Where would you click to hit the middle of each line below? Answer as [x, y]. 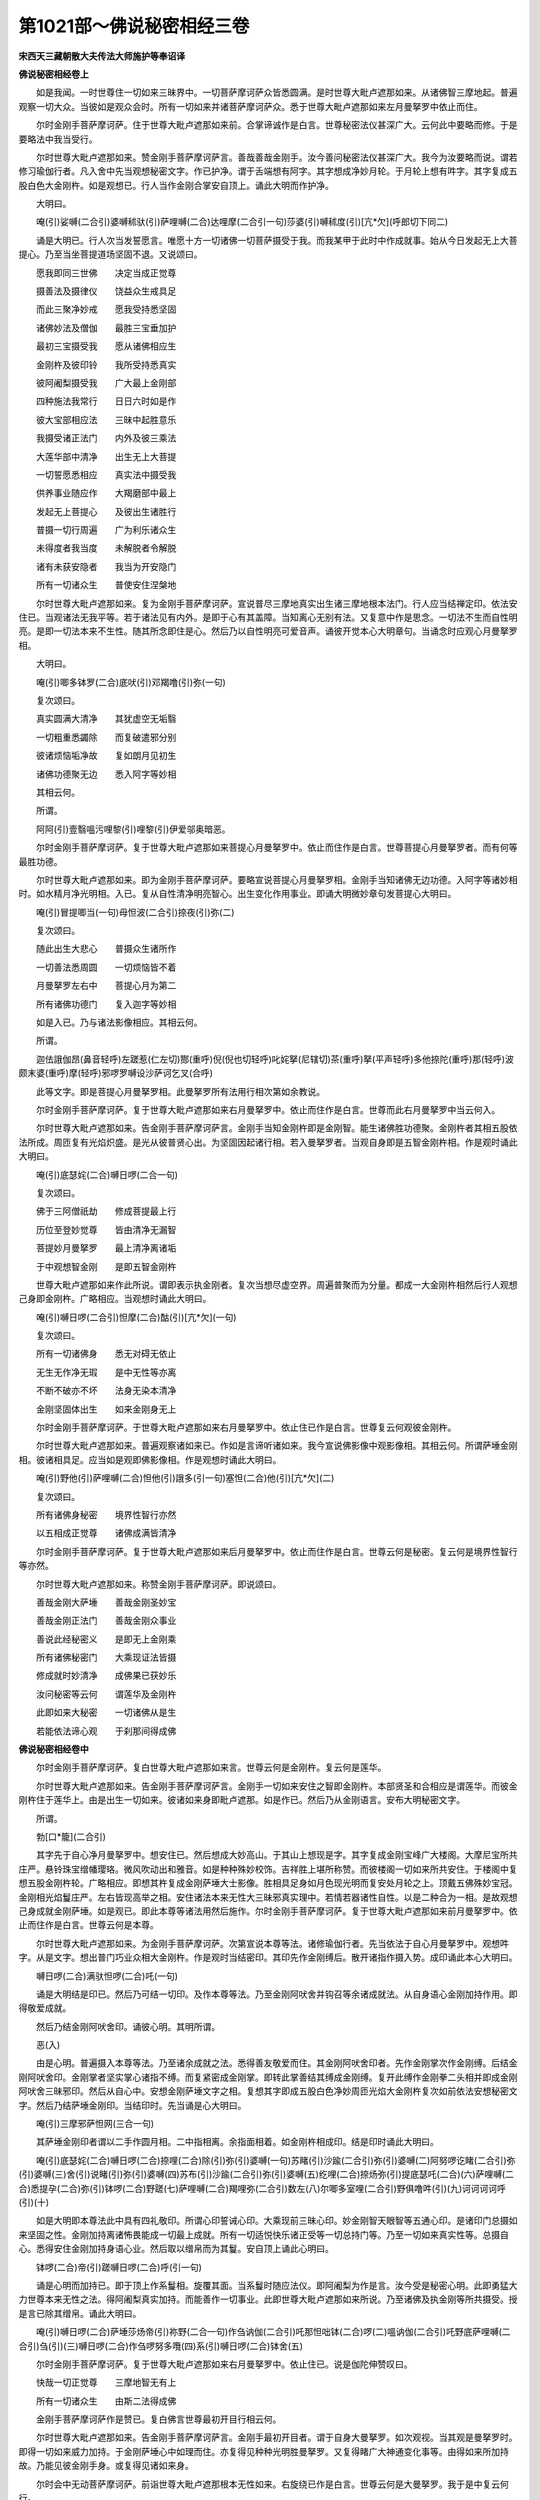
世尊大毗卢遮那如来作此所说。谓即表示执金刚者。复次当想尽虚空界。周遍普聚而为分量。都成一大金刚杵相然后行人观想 [276, 1284]
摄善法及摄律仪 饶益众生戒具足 [106, 291]
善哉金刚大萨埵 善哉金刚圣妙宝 [106, 1602]
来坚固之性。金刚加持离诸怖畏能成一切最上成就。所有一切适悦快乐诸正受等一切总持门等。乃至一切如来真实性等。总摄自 [263, 2234]
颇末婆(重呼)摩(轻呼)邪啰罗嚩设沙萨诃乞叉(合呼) [116, 1073]
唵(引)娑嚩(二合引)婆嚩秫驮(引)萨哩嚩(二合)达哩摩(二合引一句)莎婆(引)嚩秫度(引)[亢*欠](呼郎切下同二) [242, 222]
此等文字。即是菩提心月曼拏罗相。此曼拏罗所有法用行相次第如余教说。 [180, 1091]
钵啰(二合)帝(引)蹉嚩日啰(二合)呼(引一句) [118, 2267]
